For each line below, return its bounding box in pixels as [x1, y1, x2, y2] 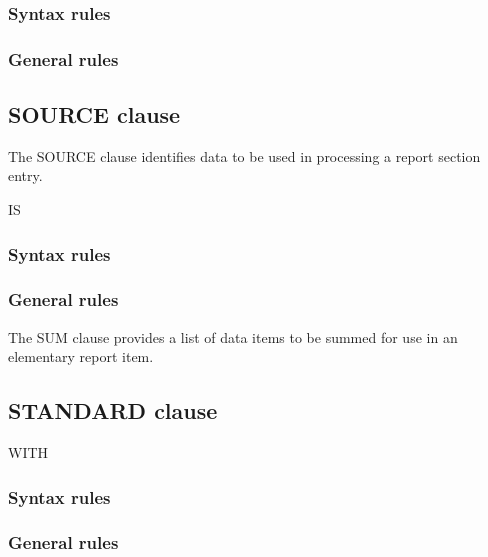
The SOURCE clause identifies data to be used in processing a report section [8, 145, 481, 166]
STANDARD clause [8, 395, 218, 426]
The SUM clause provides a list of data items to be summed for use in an [8, 326, 458, 347]
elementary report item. [8, 346, 154, 367]
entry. [8, 165, 43, 186]
